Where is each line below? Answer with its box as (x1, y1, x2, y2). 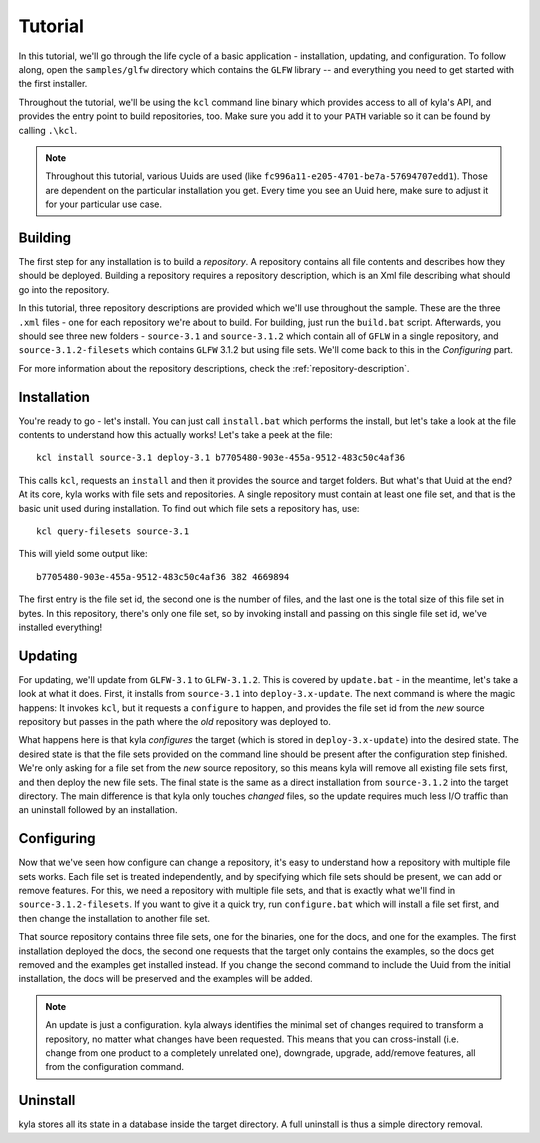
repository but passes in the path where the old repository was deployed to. (18, 715, 332, 727)
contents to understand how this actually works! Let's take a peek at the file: (18, 429, 334, 440)
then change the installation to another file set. (18, 912, 210, 924)
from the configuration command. (45, 1061, 185, 1073)
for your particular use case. (45, 198, 162, 210)
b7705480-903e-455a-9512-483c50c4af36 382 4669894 (36, 571, 290, 582)
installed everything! (18, 621, 103, 633)
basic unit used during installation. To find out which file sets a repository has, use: (18, 502, 360, 514)
